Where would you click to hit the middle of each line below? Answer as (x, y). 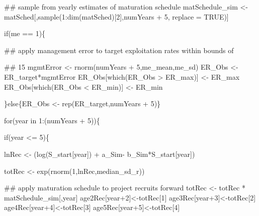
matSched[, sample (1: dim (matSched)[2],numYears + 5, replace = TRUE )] (116, 16)
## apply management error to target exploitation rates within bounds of (119, 50)
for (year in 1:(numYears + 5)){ (52, 120)
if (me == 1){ (25, 33)
